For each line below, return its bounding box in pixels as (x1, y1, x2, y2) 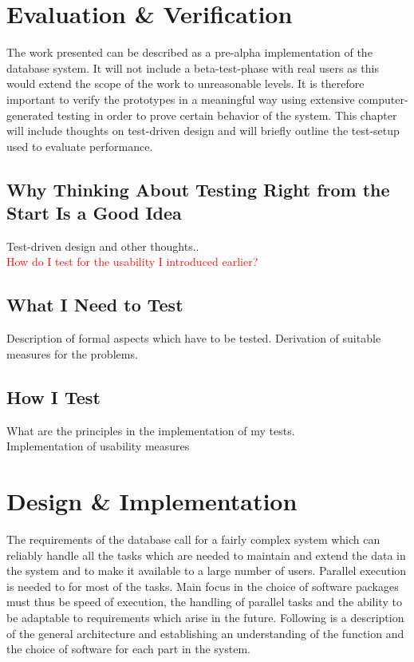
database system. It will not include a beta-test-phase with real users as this (6, 59, 379, 76)
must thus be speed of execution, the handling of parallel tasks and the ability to (6, 593, 402, 610)
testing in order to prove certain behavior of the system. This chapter (57, 106, 397, 123)
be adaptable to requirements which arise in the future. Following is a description (6, 608, 404, 625)
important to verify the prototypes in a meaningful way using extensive (6, 90, 355, 107)
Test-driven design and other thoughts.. (6, 237, 199, 254)
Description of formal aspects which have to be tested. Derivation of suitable (6, 330, 381, 347)
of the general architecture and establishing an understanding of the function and (6, 624, 404, 641)
